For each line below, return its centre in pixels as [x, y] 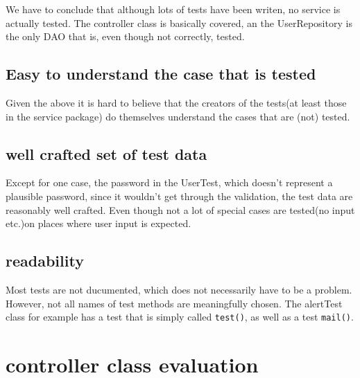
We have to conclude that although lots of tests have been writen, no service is [173, 9]
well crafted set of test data [106, 153]
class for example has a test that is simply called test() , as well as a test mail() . [180, 317]
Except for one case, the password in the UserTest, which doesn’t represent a [169, 182]
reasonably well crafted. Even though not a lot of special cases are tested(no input [180, 209]
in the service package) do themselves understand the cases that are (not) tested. [178, 116]
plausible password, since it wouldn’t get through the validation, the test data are [179, 196]
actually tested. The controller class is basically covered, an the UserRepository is [179, 22]
